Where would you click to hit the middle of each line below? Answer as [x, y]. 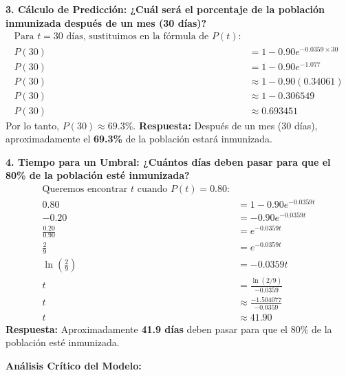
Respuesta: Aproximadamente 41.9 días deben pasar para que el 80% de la [169, 329]
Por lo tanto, [33, 125]
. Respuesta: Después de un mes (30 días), [225, 125]
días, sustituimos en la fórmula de [138, 37]
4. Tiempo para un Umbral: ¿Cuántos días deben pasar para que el [168, 161]
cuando [152, 189]
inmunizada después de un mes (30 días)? [106, 22]
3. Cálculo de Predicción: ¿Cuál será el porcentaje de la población [165, 9]
